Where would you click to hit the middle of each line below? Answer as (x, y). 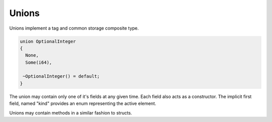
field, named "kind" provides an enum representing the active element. (83, 103)
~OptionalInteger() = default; (61, 76)
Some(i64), (39, 62)
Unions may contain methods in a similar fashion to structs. (71, 112)
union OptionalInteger (48, 41)
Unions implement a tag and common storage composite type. (74, 28)
